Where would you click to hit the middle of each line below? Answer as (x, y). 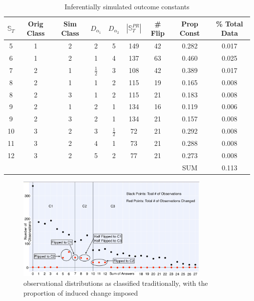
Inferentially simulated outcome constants (127, 6)
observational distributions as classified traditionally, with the (116, 283)
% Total (230, 23)
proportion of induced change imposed (81, 292)
